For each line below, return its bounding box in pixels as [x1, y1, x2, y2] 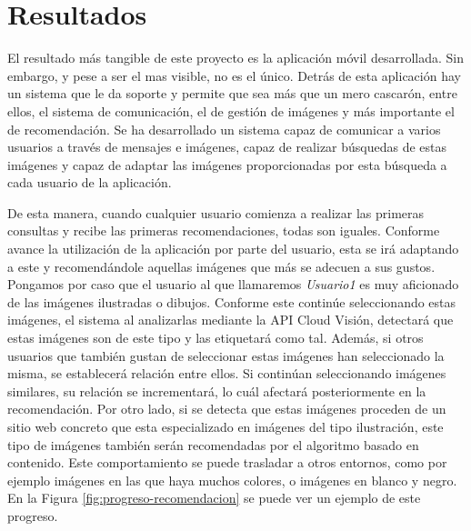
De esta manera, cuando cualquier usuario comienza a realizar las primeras [7, 203, 425, 222]
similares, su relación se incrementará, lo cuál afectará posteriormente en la [7, 381, 426, 400]
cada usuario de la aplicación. [7, 173, 172, 192]
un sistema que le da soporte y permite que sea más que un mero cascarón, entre [7, 84, 457, 103]
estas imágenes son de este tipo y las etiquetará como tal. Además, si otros [7, 328, 424, 347]
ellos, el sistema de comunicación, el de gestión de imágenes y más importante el [7, 101, 455, 120]
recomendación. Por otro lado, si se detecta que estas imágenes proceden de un [7, 399, 446, 418]
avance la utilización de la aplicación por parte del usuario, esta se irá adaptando [7, 239, 459, 258]
